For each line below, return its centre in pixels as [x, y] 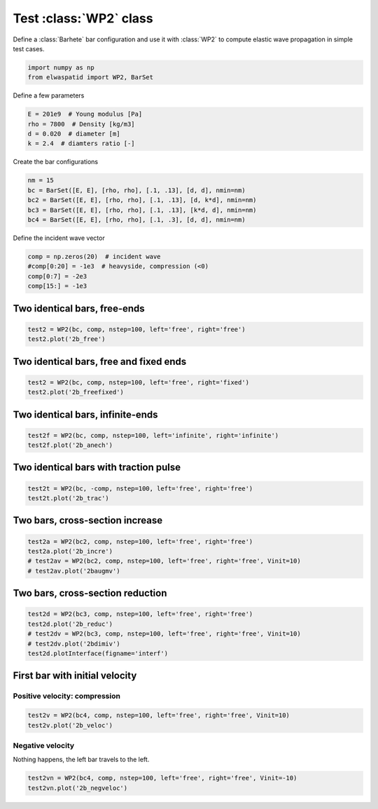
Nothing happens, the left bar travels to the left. [81, 760]
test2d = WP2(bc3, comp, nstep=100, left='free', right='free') [140, 614]
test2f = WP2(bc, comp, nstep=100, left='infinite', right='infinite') [153, 435]
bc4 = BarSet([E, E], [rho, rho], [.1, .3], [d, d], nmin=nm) [136, 220]
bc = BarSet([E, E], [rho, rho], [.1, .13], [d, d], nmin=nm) [136, 190]
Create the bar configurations [55, 162]
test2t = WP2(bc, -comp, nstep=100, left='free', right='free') [140, 488]
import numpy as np [61, 67]
